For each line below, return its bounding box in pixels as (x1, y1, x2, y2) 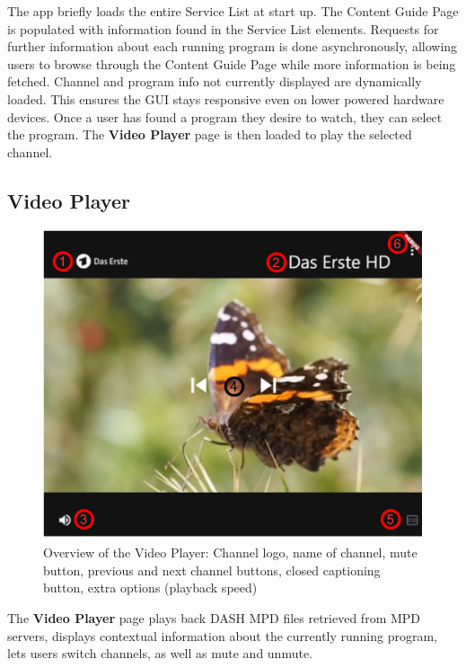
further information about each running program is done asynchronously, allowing (7, 37, 458, 56)
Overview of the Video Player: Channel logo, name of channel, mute (43, 543, 418, 562)
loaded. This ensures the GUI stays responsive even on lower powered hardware (7, 89, 444, 108)
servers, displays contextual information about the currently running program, (7, 626, 438, 645)
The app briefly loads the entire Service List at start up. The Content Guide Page (7, 2, 459, 20)
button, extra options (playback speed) (43, 578, 258, 597)
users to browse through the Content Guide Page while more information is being (7, 54, 456, 73)
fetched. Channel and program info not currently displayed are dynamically (7, 72, 422, 91)
